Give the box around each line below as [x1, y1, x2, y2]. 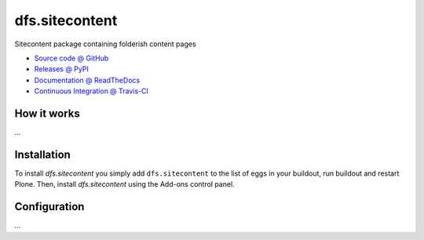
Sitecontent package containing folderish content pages [14, 39, 196, 49]
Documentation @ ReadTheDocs [34, 75, 141, 85]
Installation [14, 147, 71, 161]
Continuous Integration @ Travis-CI [34, 86, 149, 96]
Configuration [14, 200, 85, 213]
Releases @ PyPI [34, 64, 90, 74]
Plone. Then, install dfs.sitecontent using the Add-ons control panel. [14, 180, 235, 189]
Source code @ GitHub [34, 53, 109, 63]
